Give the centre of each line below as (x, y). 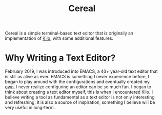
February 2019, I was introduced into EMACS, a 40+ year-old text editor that (81, 71)
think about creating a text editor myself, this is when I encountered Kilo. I (79, 92)
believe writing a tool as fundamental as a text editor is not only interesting (80, 97)
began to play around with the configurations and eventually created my (77, 82)
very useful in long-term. (30, 108)
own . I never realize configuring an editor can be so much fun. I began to (78, 87)
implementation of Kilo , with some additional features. (59, 38)
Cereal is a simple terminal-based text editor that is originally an (69, 33)
